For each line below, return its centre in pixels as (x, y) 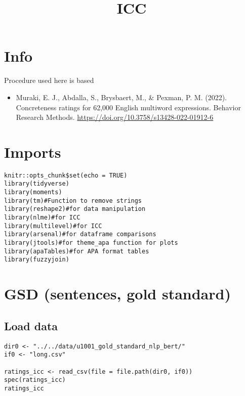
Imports (33, 151)
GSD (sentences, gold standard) (117, 294)
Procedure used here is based (49, 80)
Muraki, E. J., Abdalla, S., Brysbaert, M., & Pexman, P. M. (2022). (121, 97)
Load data (31, 325)
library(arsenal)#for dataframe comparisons (80, 234)
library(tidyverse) (37, 184)
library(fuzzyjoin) (37, 260)
